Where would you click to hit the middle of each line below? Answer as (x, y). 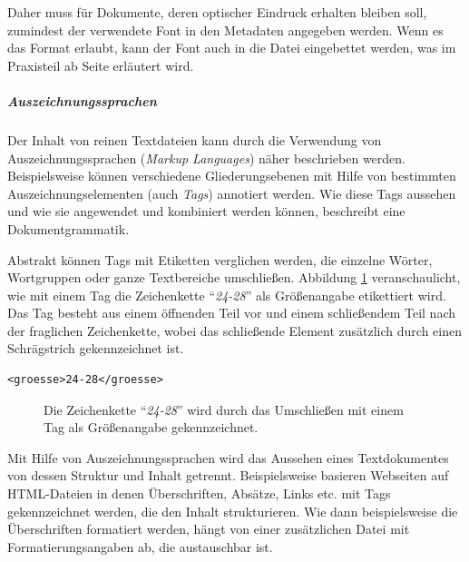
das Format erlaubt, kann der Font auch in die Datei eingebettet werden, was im (232, 48)
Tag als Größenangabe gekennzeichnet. (151, 427)
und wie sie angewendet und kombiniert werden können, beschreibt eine (206, 211)
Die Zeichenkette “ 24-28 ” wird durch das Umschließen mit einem (224, 409)
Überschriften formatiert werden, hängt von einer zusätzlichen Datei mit (209, 529)
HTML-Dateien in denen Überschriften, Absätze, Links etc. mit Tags (199, 493)
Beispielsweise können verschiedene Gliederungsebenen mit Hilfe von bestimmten (232, 176)
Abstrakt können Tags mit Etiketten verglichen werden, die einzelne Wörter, (220, 259)
